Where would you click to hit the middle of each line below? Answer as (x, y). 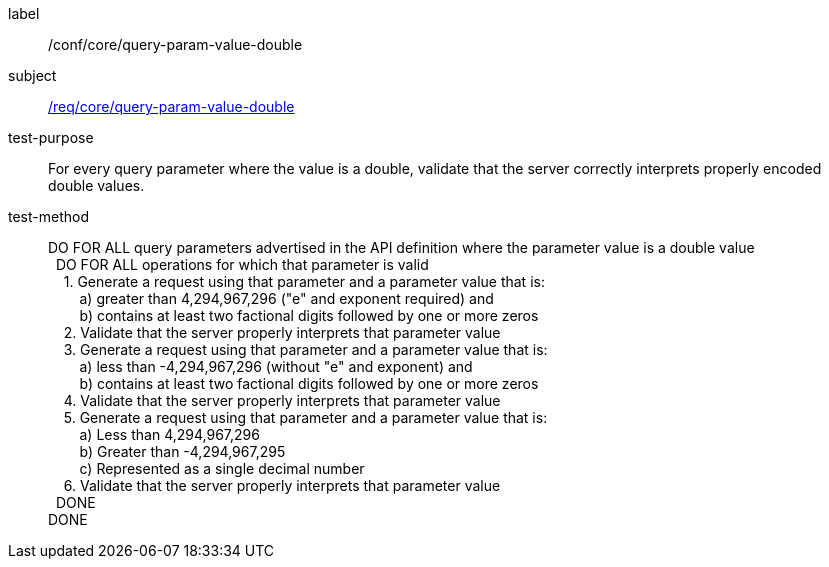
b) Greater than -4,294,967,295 (182, 451)
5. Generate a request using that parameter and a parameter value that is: (305, 417)
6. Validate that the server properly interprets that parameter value (282, 485)
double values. (96, 185)
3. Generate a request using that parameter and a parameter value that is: (305, 349)
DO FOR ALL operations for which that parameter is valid (242, 264)
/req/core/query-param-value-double (171, 106)
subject (32, 75)
